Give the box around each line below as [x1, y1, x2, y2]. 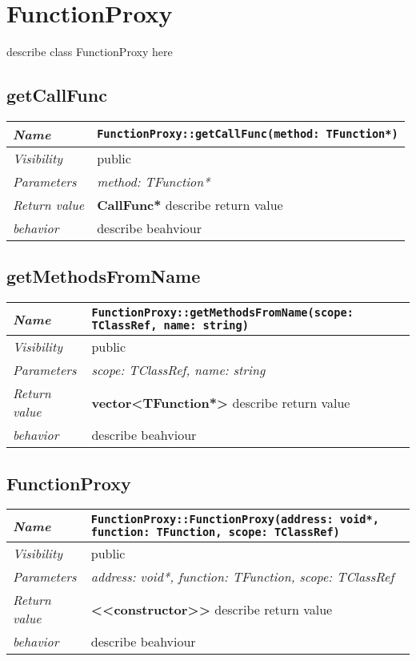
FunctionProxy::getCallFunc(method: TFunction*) [97, 127, 398, 141]
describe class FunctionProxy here [6, 43, 173, 60]
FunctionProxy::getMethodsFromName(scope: [91, 306, 354, 320]
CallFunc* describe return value [97, 195, 283, 214]
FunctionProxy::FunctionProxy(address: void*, [90, 513, 379, 526]
